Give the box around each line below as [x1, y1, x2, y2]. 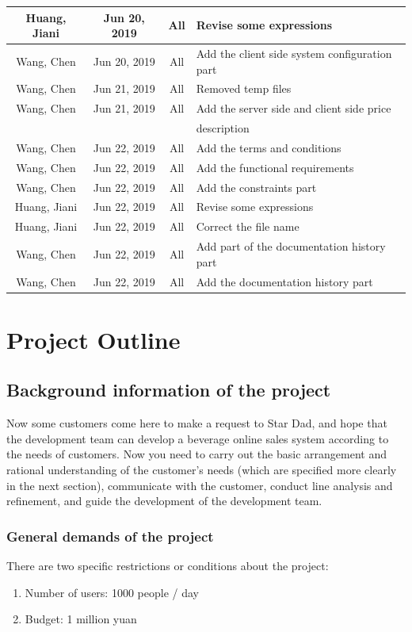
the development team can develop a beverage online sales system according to [6, 430, 389, 446]
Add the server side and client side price [196, 100, 391, 117]
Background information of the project [6, 377, 331, 402]
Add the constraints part [196, 178, 317, 195]
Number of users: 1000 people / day [25, 584, 199, 600]
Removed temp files [196, 80, 292, 97]
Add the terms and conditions [196, 139, 341, 155]
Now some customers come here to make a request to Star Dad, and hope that [6, 415, 387, 431]
